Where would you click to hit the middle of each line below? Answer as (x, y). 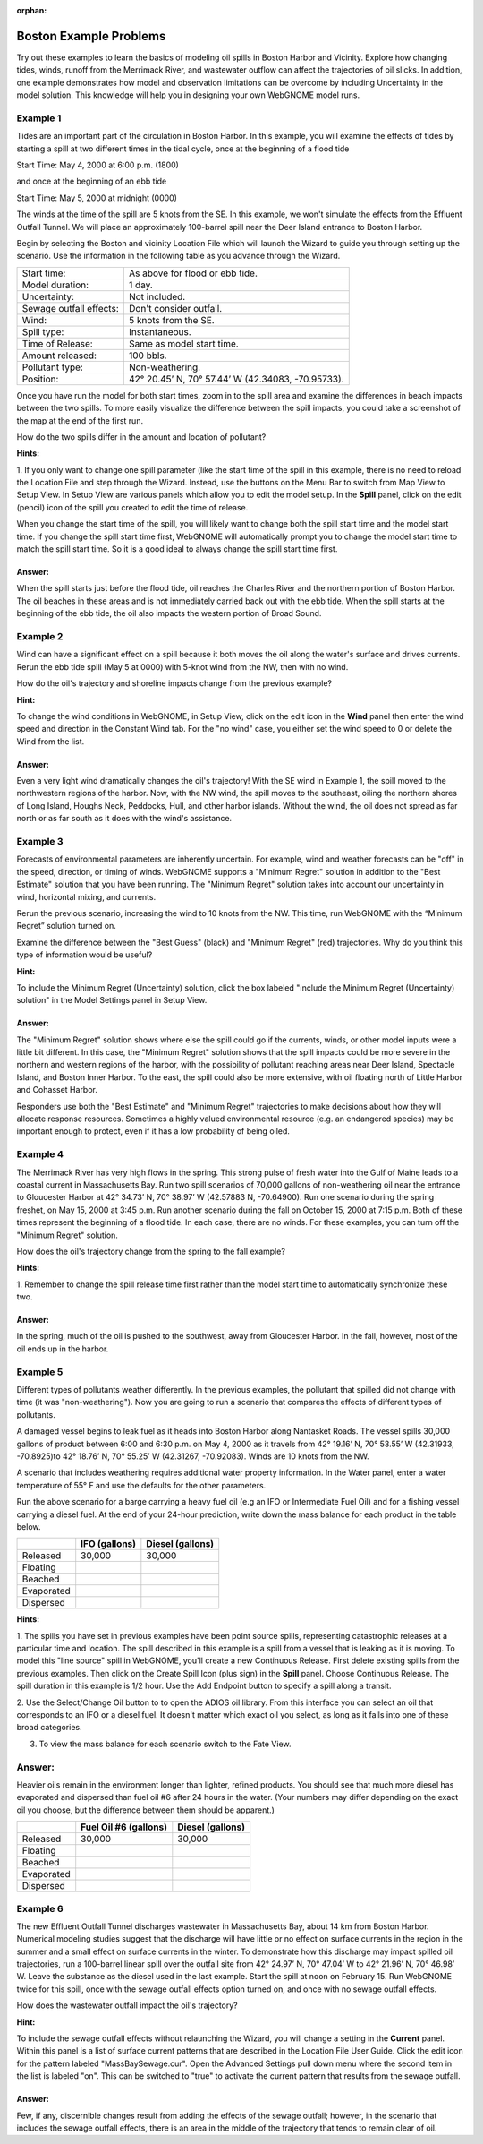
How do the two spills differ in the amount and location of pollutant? (141, 437)
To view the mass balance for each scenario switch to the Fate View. (165, 1744)
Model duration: (55, 285)
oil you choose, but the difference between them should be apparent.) (145, 1810)
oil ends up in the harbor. (63, 1349)
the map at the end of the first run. (80, 420)
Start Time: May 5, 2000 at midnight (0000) (97, 198)
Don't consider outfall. (175, 308)
